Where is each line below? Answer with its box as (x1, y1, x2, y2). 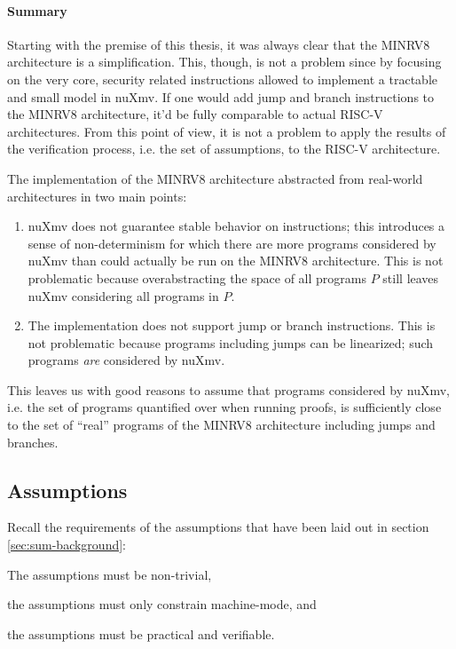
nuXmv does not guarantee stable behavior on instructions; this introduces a (28, 217, 445, 235)
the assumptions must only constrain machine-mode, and (7, 595, 317, 613)
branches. (7, 432, 59, 451)
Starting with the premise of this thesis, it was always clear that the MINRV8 (7, 35, 430, 53)
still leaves (382, 268, 439, 287)
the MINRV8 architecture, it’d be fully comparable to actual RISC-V (7, 105, 383, 123)
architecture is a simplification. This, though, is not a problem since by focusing (7, 52, 442, 71)
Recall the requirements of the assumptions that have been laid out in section (7, 518, 429, 536)
